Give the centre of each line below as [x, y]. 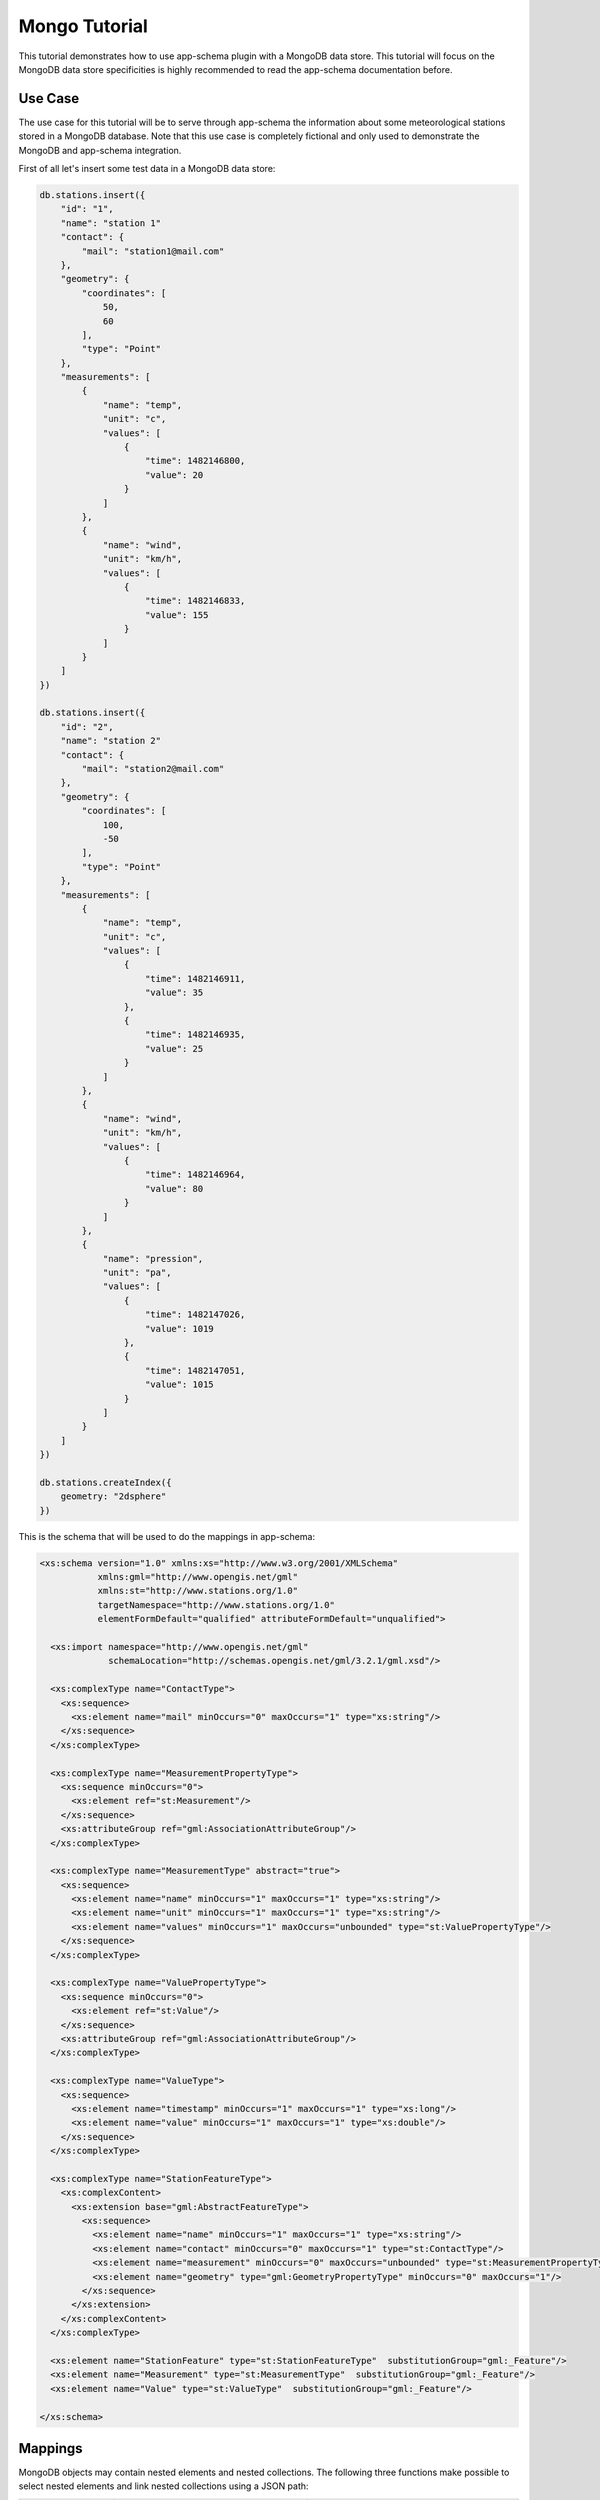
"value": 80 [174, 1188]
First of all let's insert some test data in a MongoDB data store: [147, 169]
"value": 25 [174, 1048]
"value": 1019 [179, 1328]
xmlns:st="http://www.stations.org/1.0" [198, 1591]
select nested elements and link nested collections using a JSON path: [163, 2486]
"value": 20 [174, 474]
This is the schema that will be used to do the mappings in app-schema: [166, 1536]
